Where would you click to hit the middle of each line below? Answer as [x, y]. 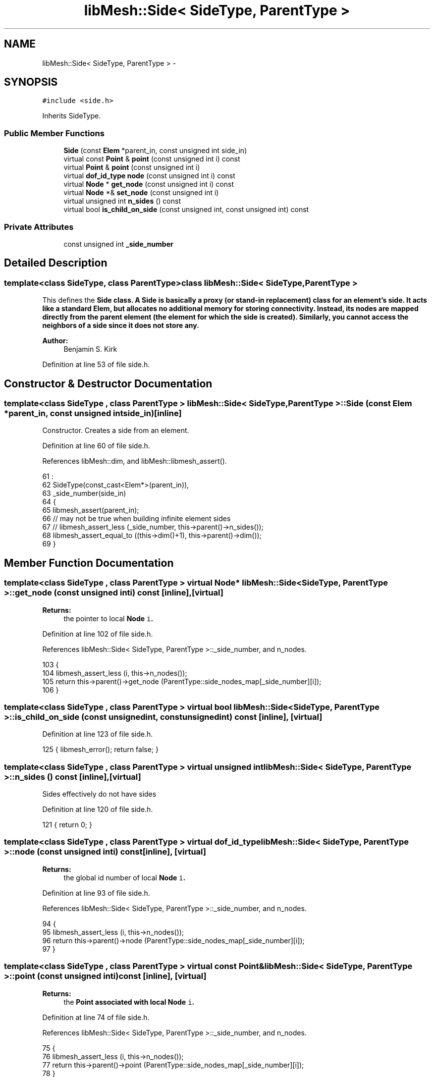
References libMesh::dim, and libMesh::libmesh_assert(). [135, 461]
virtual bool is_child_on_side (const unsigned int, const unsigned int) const [186, 210]
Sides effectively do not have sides [99, 794]
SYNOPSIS [31, 82]
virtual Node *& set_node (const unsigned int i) [141, 193]
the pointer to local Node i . [108, 618]
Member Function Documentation [89, 563]
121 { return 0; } [67, 825]
